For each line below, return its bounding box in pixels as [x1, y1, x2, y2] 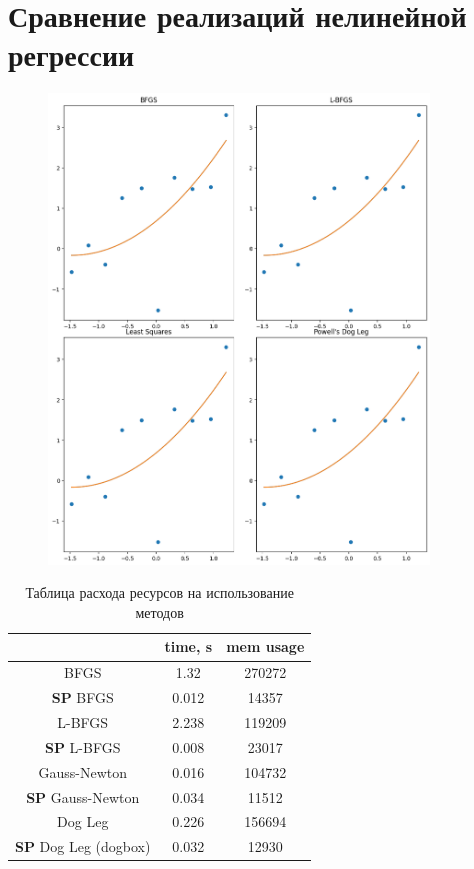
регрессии [8, 34, 135, 75]
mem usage [226, 636, 305, 657]
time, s [164, 636, 213, 657]
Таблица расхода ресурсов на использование [25, 582, 294, 603]
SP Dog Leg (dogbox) [15, 836, 151, 857]
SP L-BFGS [44, 736, 121, 757]
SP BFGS [51, 687, 114, 708]
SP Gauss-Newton [26, 786, 140, 807]
